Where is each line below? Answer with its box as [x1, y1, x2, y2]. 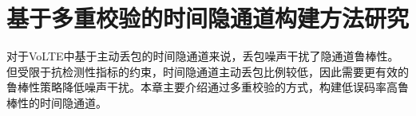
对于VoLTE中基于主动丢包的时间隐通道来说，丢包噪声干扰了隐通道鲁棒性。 [6, 48, 399, 64]
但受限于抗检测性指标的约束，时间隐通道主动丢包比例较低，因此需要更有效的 [6, 63, 409, 79]
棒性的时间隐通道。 [6, 94, 107, 110]
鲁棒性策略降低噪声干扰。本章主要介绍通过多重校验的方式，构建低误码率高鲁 [6, 79, 409, 95]
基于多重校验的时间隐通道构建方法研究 [6, 2, 410, 34]
